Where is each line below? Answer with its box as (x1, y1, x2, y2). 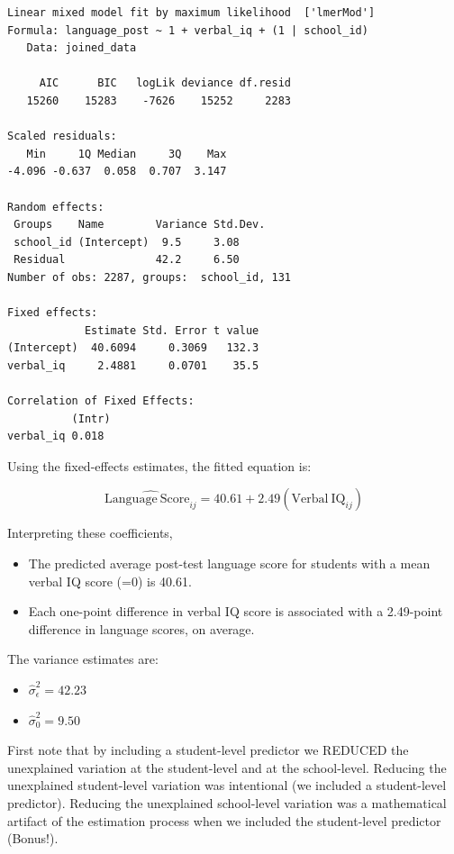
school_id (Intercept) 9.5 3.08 (14, 235, 240, 249)
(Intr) (71, 412, 111, 425)
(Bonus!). (7, 829, 59, 848)
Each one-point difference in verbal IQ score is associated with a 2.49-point (28, 602, 443, 621)
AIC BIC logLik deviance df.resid (39, 77, 291, 90)
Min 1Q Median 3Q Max (26, 147, 227, 160)
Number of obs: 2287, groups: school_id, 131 (7, 270, 291, 284)
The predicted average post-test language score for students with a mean (28, 554, 431, 573)
